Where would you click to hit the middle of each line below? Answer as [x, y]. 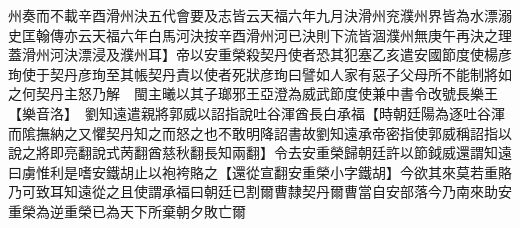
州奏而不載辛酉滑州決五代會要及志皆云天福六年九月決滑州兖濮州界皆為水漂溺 [260, 15]
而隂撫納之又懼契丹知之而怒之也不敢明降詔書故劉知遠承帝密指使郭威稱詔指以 [260, 132]
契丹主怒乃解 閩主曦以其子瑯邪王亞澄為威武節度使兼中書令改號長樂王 [266, 93]
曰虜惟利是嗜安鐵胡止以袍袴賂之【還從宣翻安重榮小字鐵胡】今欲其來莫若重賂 [260, 171]
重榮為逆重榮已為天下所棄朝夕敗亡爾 [127, 210]
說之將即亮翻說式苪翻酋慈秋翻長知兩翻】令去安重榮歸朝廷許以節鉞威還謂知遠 [260, 152]
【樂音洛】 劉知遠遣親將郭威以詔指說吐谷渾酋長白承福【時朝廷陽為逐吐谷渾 [256, 112]
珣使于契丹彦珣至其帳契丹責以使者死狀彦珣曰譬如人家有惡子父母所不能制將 [253, 73]
